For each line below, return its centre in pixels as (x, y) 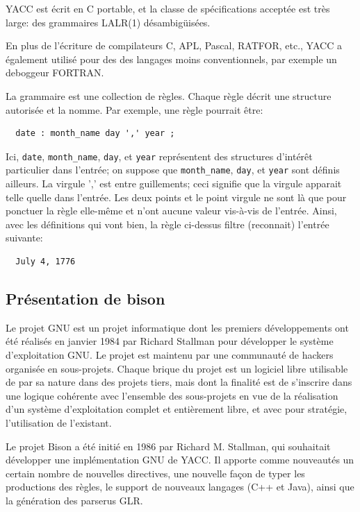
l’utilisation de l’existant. (59, 422)
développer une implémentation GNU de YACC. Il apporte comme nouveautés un (180, 460)
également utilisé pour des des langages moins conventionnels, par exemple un (171, 59)
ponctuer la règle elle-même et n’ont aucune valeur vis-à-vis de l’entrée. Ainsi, (171, 211)
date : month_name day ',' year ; (95, 134)
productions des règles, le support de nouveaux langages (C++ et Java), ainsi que (180, 487)
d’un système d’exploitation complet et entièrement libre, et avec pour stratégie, (177, 409)
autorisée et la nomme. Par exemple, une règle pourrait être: (134, 109)
